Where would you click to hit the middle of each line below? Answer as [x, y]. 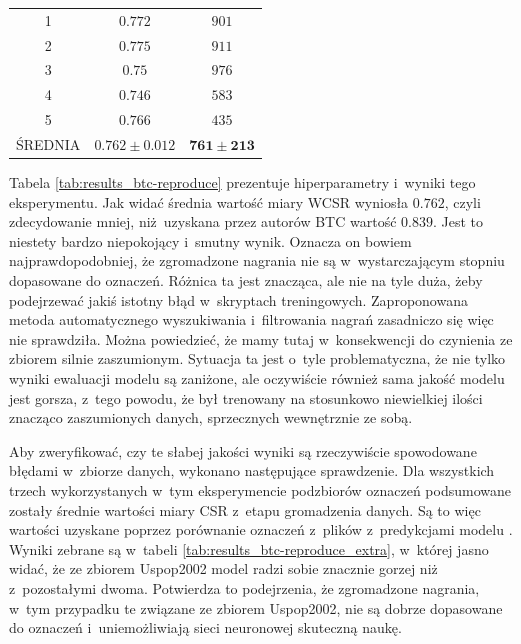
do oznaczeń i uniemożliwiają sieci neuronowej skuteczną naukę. [205, 627]
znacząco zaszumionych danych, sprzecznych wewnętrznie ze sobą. [211, 417]
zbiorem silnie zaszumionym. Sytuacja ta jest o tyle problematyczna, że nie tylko [257, 358]
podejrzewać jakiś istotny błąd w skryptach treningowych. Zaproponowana [238, 299]
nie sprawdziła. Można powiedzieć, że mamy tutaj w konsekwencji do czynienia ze [261, 338]
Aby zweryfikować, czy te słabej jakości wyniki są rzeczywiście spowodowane [243, 450]
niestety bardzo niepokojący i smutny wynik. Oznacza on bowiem [210, 240]
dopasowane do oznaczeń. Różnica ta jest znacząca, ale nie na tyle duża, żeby [246, 280]
